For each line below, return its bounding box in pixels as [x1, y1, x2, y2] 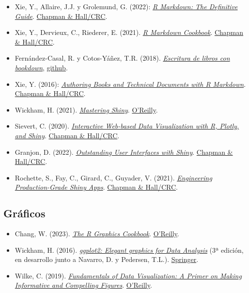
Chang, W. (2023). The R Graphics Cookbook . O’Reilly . [15, 228, 179, 239]
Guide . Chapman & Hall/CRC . [15, 11, 108, 21]
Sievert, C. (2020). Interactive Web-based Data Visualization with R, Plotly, [15, 121, 239, 131]
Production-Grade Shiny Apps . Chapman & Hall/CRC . [15, 182, 178, 192]
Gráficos [3, 206, 46, 221]
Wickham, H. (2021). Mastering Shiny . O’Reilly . [15, 104, 158, 114]
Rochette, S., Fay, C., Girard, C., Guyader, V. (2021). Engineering [15, 172, 212, 182]
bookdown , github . [15, 62, 68, 72]
